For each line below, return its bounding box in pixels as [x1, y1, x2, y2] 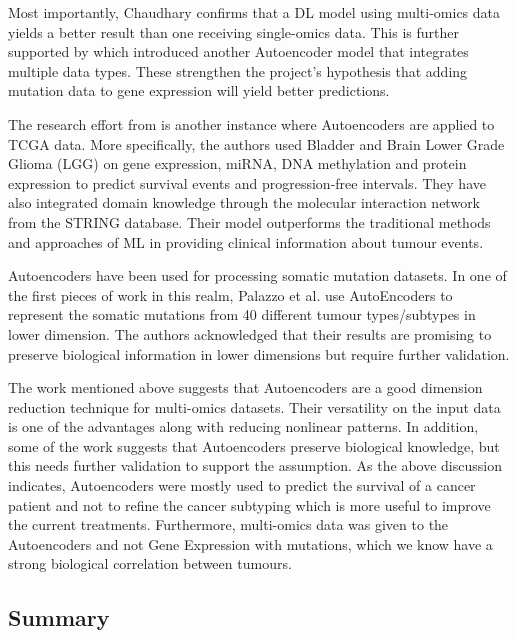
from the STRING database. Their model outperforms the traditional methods [8, 211, 491, 232]
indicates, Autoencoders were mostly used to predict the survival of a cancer [8, 475, 476, 496]
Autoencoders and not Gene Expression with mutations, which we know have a [8, 533, 493, 554]
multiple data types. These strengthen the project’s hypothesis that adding [8, 60, 468, 81]
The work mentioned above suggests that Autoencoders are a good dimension [8, 377, 483, 398]
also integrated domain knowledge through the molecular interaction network [8, 192, 481, 213]
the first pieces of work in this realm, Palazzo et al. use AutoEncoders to [8, 284, 453, 305]
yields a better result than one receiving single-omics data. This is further [8, 21, 459, 42]
